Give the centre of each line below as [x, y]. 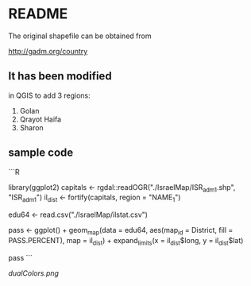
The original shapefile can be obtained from [80, 36]
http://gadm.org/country [48, 51]
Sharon [31, 127]
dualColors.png [34, 273]
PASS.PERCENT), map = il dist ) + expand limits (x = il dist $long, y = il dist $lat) [126, 241]
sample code [41, 153]
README [38, 14]
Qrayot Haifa [41, 119]
